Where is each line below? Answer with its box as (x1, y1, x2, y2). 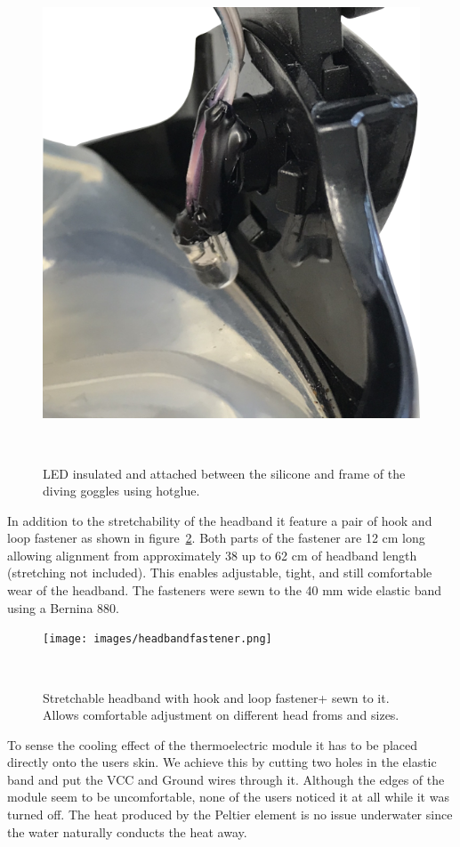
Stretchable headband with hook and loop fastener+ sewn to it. (43, 688, 390, 706)
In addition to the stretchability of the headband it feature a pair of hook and (7, 511, 432, 529)
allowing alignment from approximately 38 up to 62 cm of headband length (7, 545, 417, 564)
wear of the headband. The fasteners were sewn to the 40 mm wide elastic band (7, 581, 442, 600)
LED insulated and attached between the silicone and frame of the (43, 464, 406, 482)
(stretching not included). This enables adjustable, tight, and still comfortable (7, 563, 432, 582)
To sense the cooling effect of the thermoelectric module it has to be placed (7, 735, 418, 754)
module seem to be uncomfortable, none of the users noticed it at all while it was (7, 787, 449, 806)
